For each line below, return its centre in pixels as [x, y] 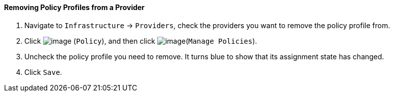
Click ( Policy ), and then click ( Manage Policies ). [141, 41]
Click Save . [43, 72]
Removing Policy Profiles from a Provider [75, 7]
